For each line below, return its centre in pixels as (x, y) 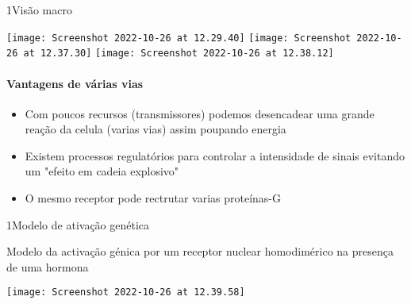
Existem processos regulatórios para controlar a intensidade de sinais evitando (215, 155)
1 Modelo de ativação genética (78, 224)
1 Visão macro (39, 10)
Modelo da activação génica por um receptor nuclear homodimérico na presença (200, 251)
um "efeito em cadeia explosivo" (102, 171)
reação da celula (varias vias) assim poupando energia (156, 129)
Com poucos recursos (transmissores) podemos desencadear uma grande (200, 113)
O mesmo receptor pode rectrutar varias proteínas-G (153, 198)
